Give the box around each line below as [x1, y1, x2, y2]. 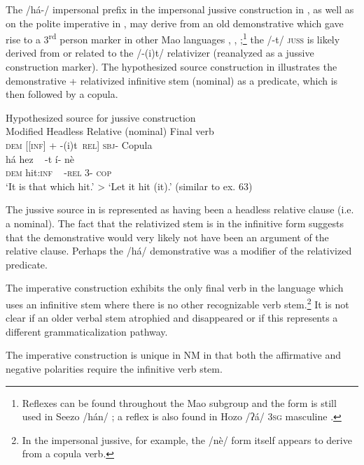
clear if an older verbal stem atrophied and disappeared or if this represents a [6, 310, 338, 325]
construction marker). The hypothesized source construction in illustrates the [6, 59, 337, 74]
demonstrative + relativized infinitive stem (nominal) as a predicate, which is [6, 73, 338, 87]
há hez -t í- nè [6, 151, 74, 166]
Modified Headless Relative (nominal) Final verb [6, 124, 214, 138]
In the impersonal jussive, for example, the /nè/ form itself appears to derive [22, 432, 352, 447]
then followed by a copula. [6, 87, 118, 101]
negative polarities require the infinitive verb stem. [6, 361, 223, 375]
